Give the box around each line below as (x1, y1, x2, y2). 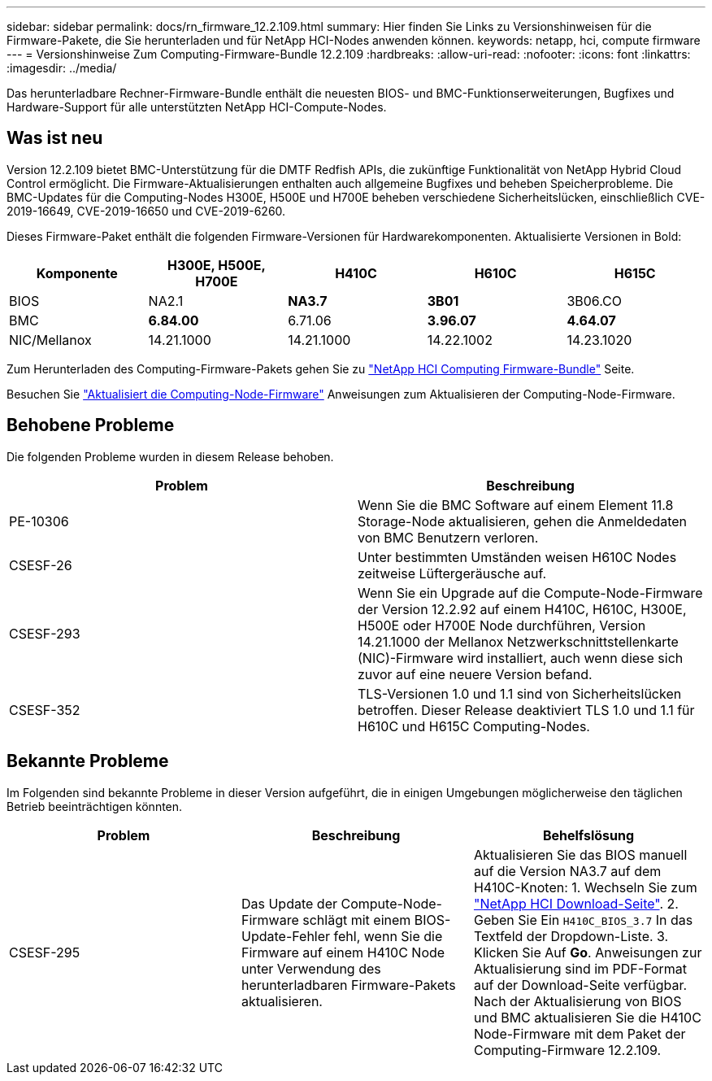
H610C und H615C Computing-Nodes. (358, 717, 590, 734)
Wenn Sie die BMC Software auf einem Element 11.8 (358, 496, 674, 513)
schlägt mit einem (302, 911, 411, 928)
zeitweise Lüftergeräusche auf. (358, 564, 547, 582)
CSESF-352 (9, 701, 80, 718)
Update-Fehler (241, 927, 331, 944)
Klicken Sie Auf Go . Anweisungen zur (473, 944, 702, 961)
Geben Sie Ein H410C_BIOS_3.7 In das (473, 911, 693, 928)
